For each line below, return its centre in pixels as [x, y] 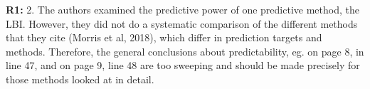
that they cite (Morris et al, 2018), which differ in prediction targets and [164, 37]
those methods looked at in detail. [80, 79]
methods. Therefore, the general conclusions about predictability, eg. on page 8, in [185, 51]
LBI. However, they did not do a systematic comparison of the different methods [182, 23]
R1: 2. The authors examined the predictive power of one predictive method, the [183, 9]
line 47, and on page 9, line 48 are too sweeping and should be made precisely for [183, 65]
